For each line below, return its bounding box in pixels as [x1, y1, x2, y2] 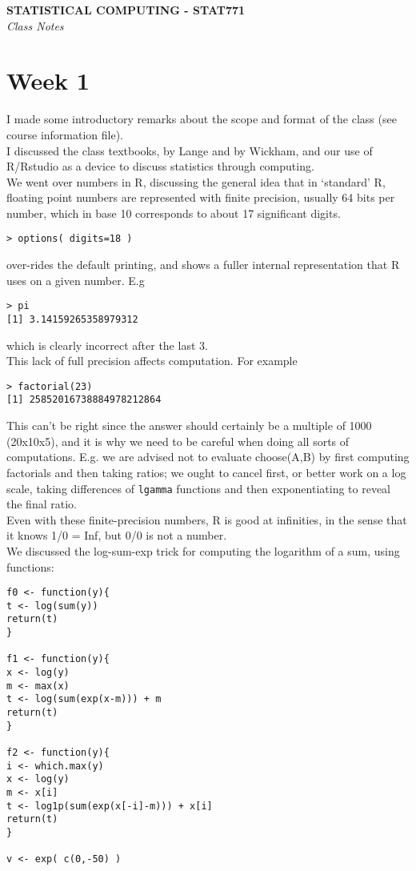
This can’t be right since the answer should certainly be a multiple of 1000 [6, 417, 372, 434]
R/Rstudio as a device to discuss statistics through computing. [6, 158, 314, 175]
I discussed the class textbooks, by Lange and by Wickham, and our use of [6, 142, 373, 159]
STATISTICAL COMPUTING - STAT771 [6, 2, 246, 18]
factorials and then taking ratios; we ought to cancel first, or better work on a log [6, 464, 406, 480]
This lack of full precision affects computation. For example [6, 352, 298, 369]
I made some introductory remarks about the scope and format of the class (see [6, 110, 397, 127]
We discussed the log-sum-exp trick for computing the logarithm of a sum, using [6, 542, 400, 559]
